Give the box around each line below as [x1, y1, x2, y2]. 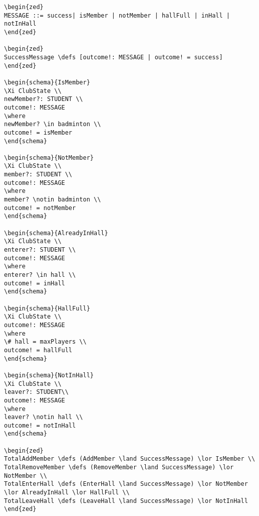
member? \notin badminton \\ [4, 196, 101, 203]
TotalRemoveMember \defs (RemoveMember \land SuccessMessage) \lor [4, 464, 234, 471]
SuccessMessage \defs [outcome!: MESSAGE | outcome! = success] [4, 53, 223, 61]
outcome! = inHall [4, 279, 65, 287]
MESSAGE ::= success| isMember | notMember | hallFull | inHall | [4, 12, 230, 19]
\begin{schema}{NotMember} [4, 154, 94, 161]
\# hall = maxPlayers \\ [4, 338, 87, 346]
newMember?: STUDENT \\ [4, 95, 83, 103]
